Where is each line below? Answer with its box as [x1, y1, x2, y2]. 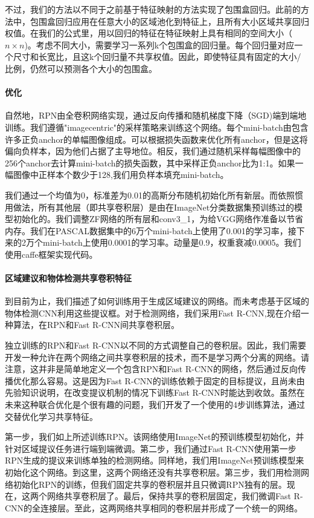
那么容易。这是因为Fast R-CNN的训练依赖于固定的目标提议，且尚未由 [30, 374, 305, 387]
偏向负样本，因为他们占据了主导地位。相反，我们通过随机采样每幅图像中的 [5, 145, 301, 157]
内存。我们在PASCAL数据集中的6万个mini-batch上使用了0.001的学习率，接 [5, 224, 296, 237]
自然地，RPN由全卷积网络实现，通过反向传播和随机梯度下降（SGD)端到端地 [5, 109, 307, 122]
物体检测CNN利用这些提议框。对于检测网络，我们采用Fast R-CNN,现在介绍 [5, 306, 301, 319]
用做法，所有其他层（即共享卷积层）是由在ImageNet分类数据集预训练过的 [5, 200, 295, 213]
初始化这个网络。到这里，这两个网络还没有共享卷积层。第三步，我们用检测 [5, 466, 301, 478]
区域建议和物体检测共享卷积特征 [5, 272, 132, 284]
